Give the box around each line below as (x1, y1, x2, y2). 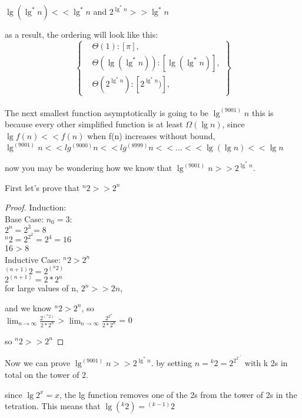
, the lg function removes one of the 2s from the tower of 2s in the (59, 388, 297, 400)
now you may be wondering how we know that (5, 162, 172, 174)
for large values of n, (5, 282, 78, 294)
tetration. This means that (5, 400, 101, 412)
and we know (5, 301, 52, 314)
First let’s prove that (5, 181, 80, 193)
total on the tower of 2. (5, 368, 88, 381)
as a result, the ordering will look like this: (5, 28, 158, 41)
